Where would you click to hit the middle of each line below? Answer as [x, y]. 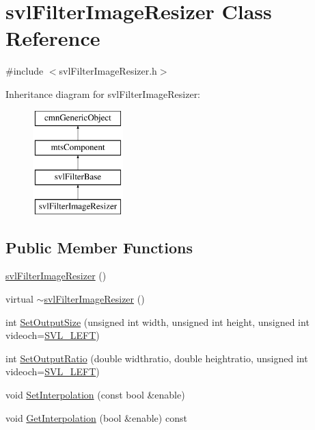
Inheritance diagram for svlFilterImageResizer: [103, 93]
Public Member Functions [99, 247]
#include [25, 71]
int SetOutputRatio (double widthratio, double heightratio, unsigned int [157, 358]
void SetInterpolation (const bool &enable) [95, 395]
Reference [53, 38]
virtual [19, 299]
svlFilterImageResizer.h [108, 71]
